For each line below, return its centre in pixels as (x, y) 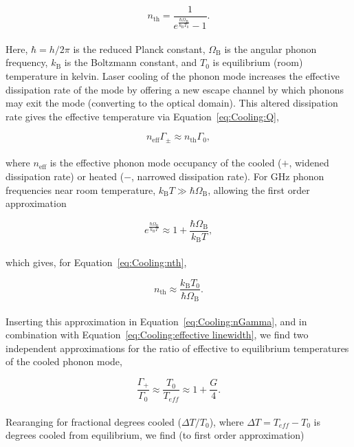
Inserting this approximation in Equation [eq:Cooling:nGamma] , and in (156, 321)
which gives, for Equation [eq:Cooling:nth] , (96, 262)
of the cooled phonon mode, (64, 361)
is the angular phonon (270, 48)
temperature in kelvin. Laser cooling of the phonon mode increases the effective (173, 76)
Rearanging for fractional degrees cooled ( (93, 421)
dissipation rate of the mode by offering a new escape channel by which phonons (175, 89)
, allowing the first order (259, 189)
